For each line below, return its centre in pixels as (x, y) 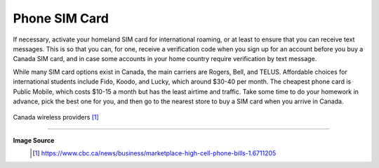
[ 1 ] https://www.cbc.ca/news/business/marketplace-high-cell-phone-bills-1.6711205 (154, 153)
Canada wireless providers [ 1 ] (56, 117)
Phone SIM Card (61, 18)
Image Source (34, 140)
